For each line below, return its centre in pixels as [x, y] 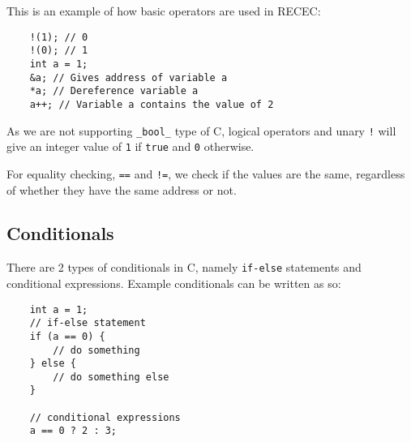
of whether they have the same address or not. [122, 189]
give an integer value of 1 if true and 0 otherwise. [131, 146]
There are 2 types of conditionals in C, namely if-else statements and [184, 267]
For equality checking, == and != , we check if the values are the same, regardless [206, 173]
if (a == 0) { [67, 336]
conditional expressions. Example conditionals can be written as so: [174, 283]
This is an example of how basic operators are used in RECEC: [164, 11]
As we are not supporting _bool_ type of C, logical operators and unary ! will [201, 130]
